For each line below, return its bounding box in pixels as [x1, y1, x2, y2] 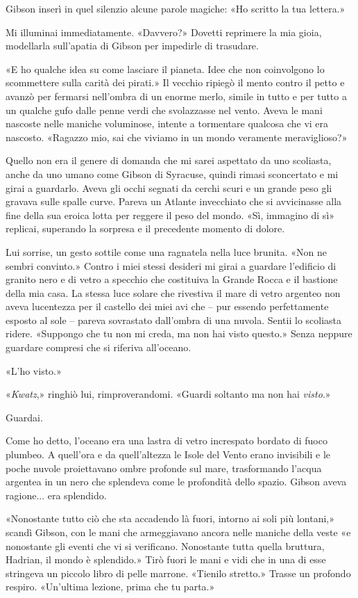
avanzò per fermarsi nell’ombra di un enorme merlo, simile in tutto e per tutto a [6, 88, 347, 103]
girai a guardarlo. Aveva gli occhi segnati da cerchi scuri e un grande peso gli [6, 180, 332, 195]
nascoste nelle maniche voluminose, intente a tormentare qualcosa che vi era [6, 116, 329, 131]
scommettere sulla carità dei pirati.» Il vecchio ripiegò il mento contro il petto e [6, 75, 345, 90]
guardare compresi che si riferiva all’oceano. [6, 340, 191, 355]
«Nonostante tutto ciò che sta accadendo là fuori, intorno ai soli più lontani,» [6, 511, 335, 526]
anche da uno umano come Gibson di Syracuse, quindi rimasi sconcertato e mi [6, 166, 339, 181]
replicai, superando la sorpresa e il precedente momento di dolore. [6, 221, 285, 236]
